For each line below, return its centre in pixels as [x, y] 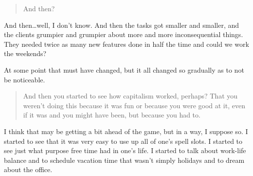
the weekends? [25, 53]
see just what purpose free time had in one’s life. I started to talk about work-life [125, 150]
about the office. [28, 169]
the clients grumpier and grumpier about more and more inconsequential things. [124, 34]
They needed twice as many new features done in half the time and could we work [126, 44]
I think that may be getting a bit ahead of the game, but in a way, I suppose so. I [126, 131]
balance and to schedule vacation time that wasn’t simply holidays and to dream [124, 160]
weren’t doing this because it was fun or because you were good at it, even [134, 105]
